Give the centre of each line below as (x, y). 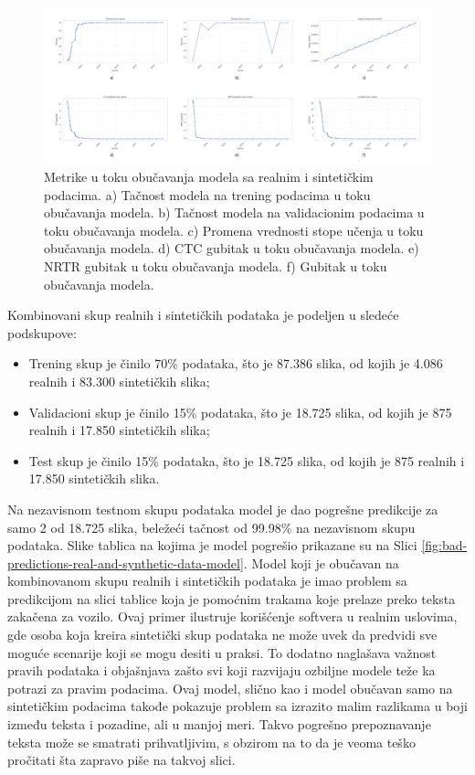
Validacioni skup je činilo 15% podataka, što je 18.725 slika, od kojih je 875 (240, 412)
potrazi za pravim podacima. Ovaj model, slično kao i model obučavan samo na (230, 688)
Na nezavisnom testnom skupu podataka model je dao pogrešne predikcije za (223, 509)
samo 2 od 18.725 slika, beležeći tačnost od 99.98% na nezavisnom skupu (211, 527)
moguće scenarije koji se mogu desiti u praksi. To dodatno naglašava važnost (222, 652)
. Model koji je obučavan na (321, 563)
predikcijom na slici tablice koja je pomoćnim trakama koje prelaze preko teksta (232, 598)
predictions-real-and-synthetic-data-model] (126, 563)
